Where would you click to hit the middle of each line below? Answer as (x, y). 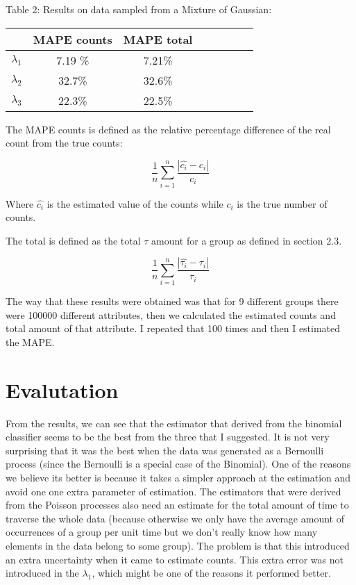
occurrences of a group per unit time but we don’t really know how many (162, 532)
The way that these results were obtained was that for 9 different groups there (172, 301)
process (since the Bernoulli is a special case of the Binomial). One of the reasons (178, 464)
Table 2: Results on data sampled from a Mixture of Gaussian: (139, 9)
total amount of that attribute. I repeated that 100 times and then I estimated (173, 328)
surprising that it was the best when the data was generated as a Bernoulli (165, 450)
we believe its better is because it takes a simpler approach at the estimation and (178, 477)
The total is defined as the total (73, 240)
